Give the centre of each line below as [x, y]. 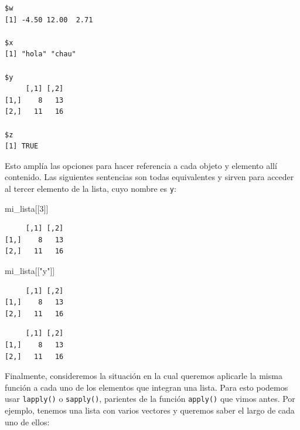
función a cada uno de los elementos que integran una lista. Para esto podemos [146, 387]
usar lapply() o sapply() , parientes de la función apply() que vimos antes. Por [150, 399]
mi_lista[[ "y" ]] [30, 270]
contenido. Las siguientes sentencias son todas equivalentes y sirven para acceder [149, 177]
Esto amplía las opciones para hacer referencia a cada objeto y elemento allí [141, 165]
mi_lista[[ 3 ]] [27, 208]
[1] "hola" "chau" [40, 54]
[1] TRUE [22, 146]
